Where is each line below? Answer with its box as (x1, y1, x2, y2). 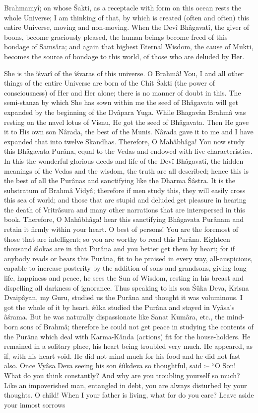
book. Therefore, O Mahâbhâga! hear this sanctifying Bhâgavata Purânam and (4, 214, 244, 224)
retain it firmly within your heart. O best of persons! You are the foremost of (4, 224, 238, 234)
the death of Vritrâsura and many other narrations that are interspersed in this (4, 204, 245, 214)
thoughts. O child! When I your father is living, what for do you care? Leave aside (4, 390, 254, 400)
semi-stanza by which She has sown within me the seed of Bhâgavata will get (4, 97, 238, 107)
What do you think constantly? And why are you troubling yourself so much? (4, 370, 240, 380)
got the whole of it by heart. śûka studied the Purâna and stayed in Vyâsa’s (4, 302, 235, 312)
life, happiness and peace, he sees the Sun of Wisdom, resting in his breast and (4, 273, 244, 283)
